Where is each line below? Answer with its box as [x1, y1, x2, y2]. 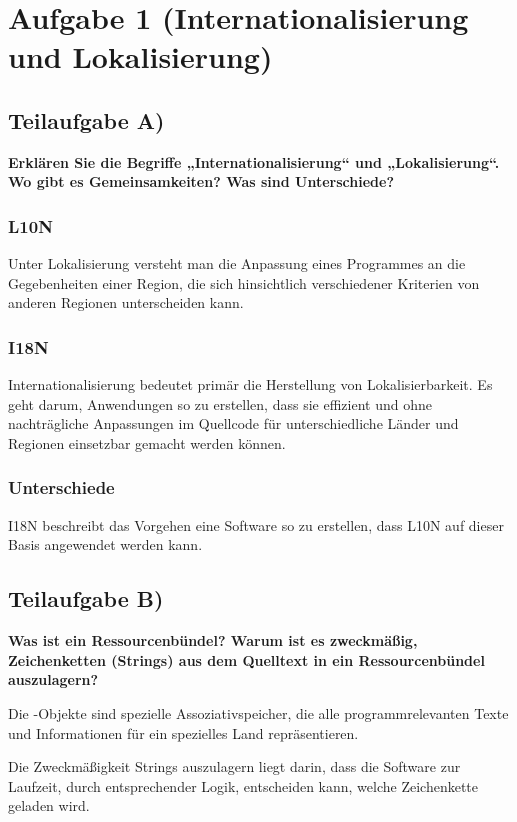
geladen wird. [8, 795, 90, 816]
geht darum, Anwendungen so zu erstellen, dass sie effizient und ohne [8, 393, 432, 414]
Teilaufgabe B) [8, 583, 164, 614]
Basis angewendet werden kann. [8, 534, 203, 555]
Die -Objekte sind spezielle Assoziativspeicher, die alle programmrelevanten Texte [8, 702, 509, 723]
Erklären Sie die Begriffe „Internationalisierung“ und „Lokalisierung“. [8, 151, 500, 172]
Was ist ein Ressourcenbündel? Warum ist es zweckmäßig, [8, 630, 418, 651]
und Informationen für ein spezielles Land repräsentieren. [8, 722, 359, 743]
